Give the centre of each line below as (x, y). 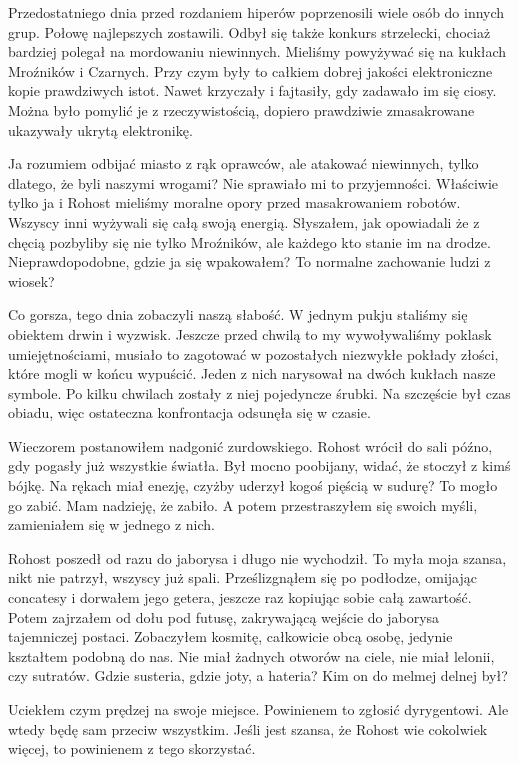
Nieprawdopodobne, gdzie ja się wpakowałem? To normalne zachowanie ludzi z (249, 261)
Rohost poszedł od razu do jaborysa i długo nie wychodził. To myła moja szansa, (257, 557)
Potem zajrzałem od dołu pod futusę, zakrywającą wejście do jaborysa (224, 616)
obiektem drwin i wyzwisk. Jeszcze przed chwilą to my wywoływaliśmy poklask (250, 333)
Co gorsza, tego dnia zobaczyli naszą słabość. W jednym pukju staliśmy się (238, 314)
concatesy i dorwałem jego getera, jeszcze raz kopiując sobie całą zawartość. (240, 597)
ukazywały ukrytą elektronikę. (100, 129)
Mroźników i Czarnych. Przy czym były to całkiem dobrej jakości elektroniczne (250, 70)
